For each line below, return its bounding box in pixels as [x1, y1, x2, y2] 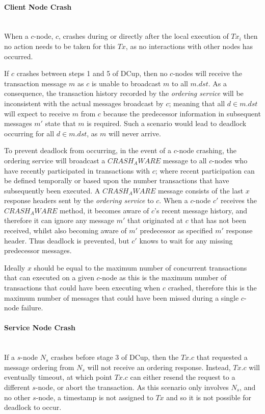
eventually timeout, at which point [4, 372, 112, 382]
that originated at [127, 215, 183, 226]
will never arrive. [109, 128, 161, 138]
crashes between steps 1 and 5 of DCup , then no [16, 68, 168, 79]
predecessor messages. [4, 245, 72, 256]
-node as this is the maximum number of [99, 272, 227, 283]
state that [45, 118, 76, 129]
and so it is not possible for [166, 392, 252, 402]
